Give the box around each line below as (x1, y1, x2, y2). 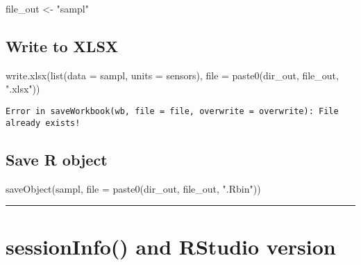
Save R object (6, 148, 108, 170)
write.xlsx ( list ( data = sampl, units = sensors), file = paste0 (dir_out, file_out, (6, 67, 339, 82)
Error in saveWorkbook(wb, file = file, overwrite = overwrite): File (6, 106, 339, 116)
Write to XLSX (6, 35, 119, 56)
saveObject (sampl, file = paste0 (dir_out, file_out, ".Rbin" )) (6, 181, 261, 195)
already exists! (6, 118, 81, 128)
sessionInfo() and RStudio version (6, 232, 336, 261)
